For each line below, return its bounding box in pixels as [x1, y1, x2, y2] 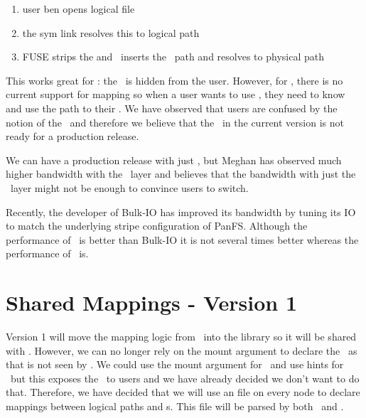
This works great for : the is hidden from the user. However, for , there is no [6, 73, 343, 87]
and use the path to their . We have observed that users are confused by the [6, 100, 338, 115]
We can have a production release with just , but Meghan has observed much [6, 152, 342, 167]
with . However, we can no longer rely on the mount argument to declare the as [6, 343, 357, 358]
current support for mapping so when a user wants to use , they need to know [6, 87, 345, 102]
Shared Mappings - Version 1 [6, 288, 298, 317]
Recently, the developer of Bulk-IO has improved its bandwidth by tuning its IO [6, 204, 356, 219]
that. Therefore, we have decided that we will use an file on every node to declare [6, 385, 360, 400]
